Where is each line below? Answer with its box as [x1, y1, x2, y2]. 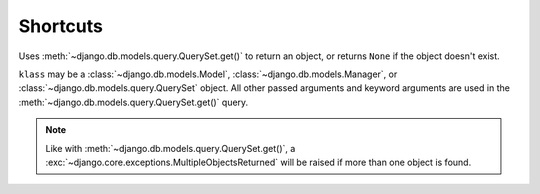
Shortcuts [18, 15, 104, 37]
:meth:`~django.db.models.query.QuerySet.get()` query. [18, 96, 249, 108]
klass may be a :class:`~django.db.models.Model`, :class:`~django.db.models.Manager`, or [18, 68, 398, 80]
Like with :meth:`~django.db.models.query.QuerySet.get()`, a [45, 142, 296, 154]
